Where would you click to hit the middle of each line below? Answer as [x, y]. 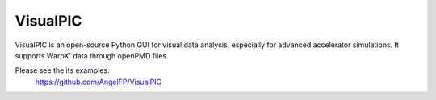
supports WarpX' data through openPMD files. [92, 55]
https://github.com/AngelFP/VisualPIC [98, 82]
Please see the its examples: [62, 70]
